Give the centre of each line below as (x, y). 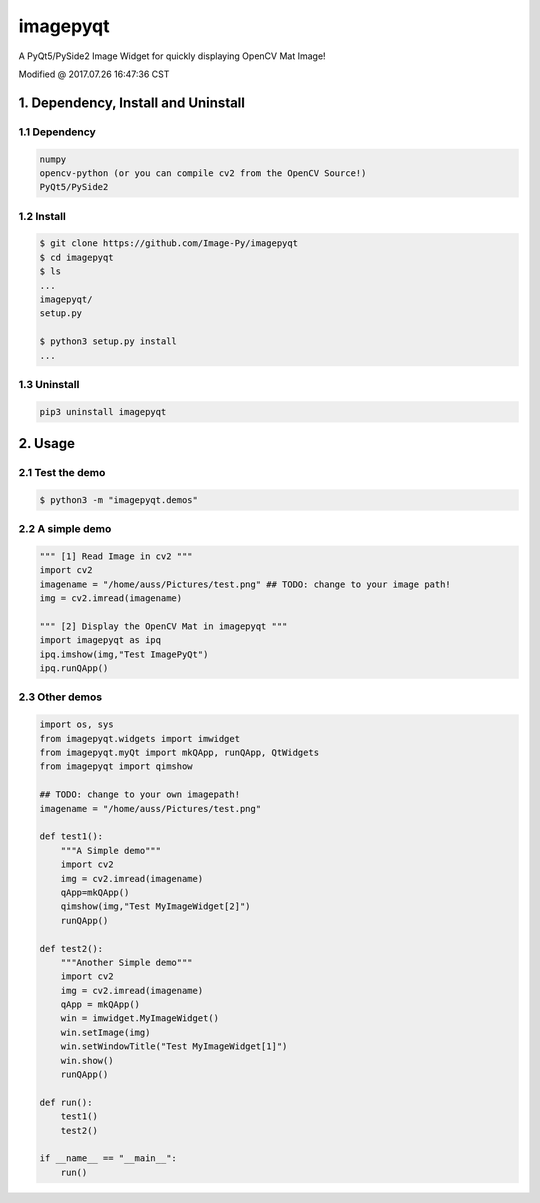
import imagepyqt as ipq (100, 640)
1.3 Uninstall (49, 384)
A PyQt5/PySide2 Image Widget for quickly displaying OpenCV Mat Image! (172, 56)
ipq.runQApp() (74, 668)
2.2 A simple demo (65, 529)
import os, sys (76, 724)
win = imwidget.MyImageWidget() (140, 1018)
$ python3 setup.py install (108, 341)
